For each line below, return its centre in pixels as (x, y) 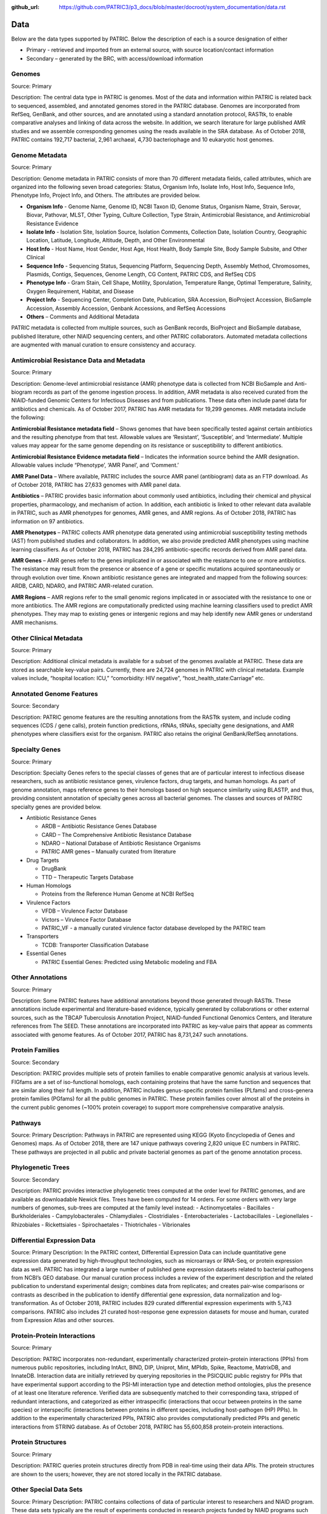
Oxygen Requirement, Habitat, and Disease (80, 291)
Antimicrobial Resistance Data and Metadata (78, 360)
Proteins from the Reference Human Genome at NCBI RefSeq (117, 894)
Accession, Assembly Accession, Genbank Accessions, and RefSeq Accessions (126, 308)
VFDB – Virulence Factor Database (85, 911)
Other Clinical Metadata (47, 638)
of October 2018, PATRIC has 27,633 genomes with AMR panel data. (96, 484)
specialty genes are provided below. (57, 807)
